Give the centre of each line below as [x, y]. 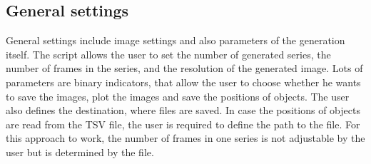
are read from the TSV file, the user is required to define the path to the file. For [183, 124]
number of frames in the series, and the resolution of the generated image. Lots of [184, 68]
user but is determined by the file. [80, 152]
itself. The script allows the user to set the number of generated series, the [168, 54]
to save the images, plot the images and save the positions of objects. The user [178, 96]
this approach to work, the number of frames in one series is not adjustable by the [185, 138]
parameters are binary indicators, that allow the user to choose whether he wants [183, 82]
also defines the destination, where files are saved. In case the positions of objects [183, 110]
